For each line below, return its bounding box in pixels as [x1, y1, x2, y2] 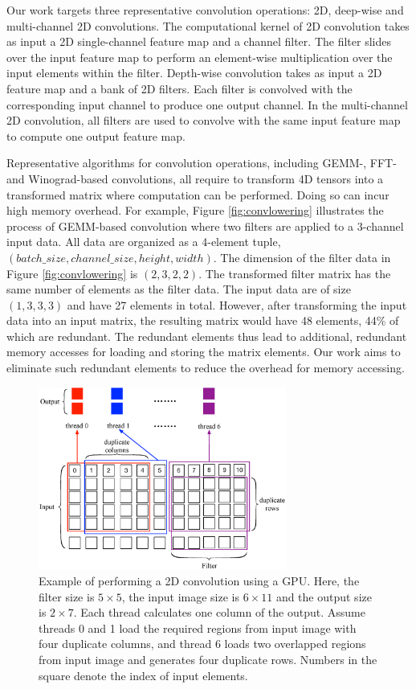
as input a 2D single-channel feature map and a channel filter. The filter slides [6, 33, 391, 50]
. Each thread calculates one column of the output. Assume [73, 604, 365, 621]
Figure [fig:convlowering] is [6, 265, 138, 281]
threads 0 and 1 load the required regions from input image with [39, 619, 357, 636]
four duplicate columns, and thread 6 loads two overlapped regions [39, 635, 366, 652]
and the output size [275, 588, 372, 605]
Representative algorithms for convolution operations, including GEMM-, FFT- [6, 154, 397, 171]
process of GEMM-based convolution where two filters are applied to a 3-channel [6, 217, 404, 234]
